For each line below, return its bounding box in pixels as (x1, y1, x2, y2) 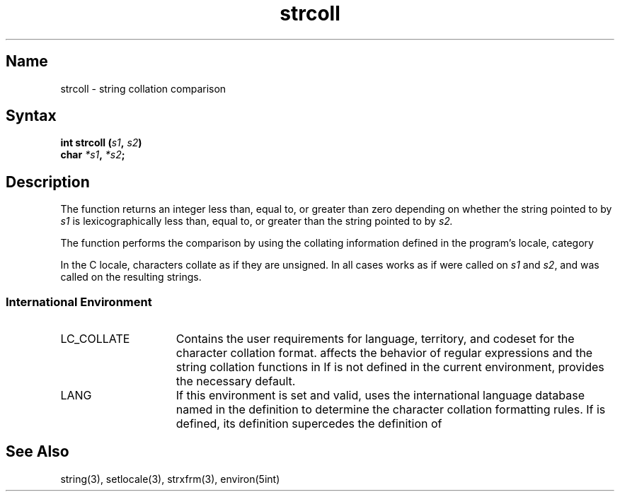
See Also (6, 443, 69, 461)
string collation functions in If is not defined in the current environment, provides (176, 360, 604, 375)
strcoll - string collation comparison (60, 82, 226, 95)
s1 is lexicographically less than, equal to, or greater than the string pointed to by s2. (60, 215, 453, 228)
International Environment (6, 294, 152, 309)
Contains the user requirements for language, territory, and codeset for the (176, 332, 575, 346)
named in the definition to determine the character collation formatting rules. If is (176, 402, 606, 417)
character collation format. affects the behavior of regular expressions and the (176, 346, 593, 361)
